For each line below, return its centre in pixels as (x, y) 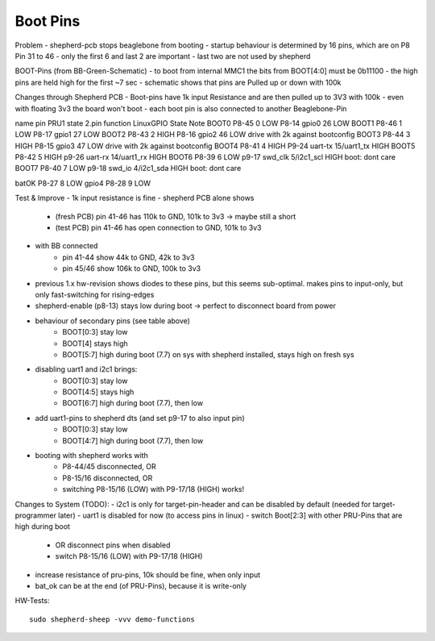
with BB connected (66, 246)
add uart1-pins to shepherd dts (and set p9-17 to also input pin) (140, 418)
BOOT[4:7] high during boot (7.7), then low (133, 440)
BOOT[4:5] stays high (98, 392)
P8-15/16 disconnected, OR (108, 478)
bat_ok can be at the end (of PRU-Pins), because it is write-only (141, 585)
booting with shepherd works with (91, 456)
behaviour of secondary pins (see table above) (113, 320)
